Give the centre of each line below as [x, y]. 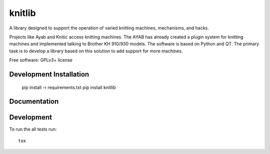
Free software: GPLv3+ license [41, 60]
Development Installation [49, 74]
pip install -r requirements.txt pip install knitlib [69, 87]
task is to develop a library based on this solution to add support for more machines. [96, 51]
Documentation [34, 101]
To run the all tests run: [33, 129]
